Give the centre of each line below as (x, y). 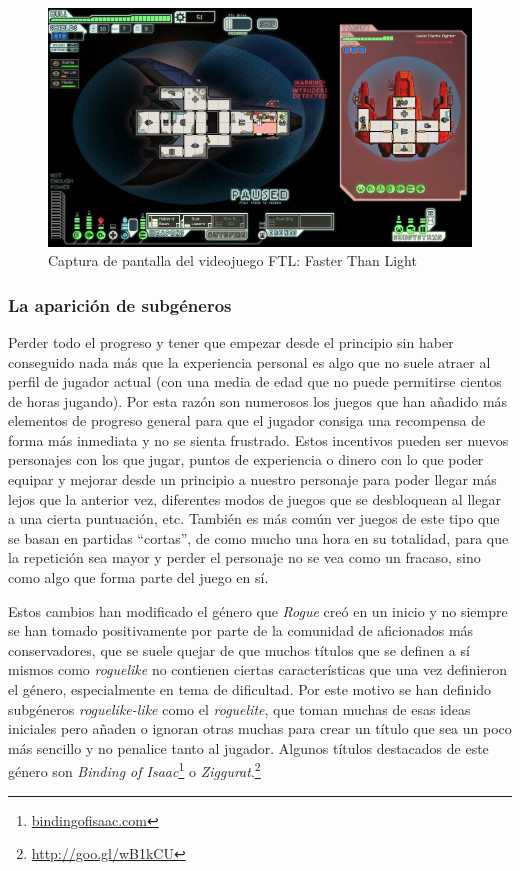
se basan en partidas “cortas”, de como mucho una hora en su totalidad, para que (258, 537)
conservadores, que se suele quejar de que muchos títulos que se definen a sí (239, 649)
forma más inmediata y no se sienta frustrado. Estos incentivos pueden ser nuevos (258, 439)
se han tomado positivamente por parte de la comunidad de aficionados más (241, 630)
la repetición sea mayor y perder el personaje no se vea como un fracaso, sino (244, 557)
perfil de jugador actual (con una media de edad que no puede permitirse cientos (255, 381)
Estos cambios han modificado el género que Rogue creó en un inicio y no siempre (258, 610)
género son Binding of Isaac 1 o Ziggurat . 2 (134, 770)
